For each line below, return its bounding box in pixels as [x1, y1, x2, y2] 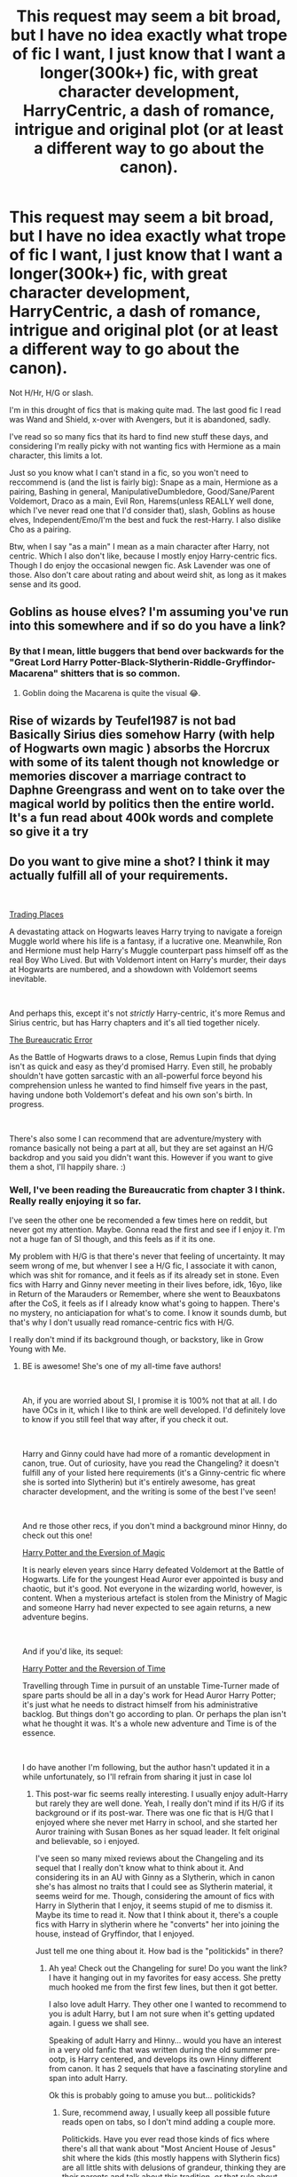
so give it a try [9, 824, 90, 840]
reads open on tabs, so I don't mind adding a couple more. [61, 2117, 277, 2127]
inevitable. [9, 973, 47, 984]
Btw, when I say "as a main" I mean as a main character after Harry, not [9, 541, 270, 551]
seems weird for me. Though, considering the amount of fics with [35, 1891, 275, 1902]
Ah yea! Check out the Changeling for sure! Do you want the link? [48, 1963, 288, 1974]
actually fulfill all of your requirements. [9, 868, 229, 883]
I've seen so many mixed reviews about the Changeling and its [35, 1853, 264, 1864]
